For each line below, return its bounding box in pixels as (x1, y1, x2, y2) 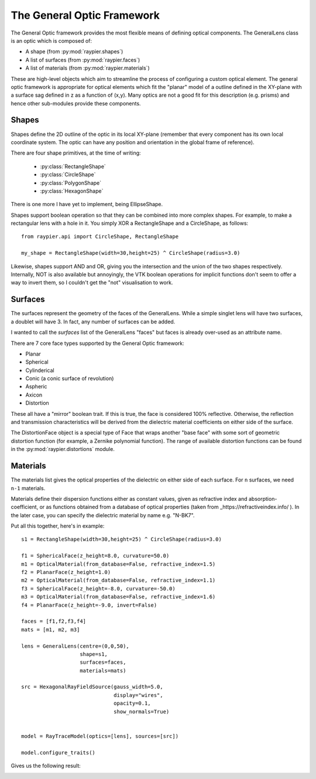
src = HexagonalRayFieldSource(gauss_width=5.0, (21, 684, 163, 691)
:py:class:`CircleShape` (40, 171, 96, 178)
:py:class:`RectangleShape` (40, 163, 107, 170)
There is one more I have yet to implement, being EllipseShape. (11, 201, 163, 208)
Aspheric (25, 383, 47, 390)
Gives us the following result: (11, 762, 81, 769)
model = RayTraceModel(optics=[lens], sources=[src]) (21, 733, 178, 739)
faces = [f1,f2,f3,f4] (21, 618, 87, 625)
